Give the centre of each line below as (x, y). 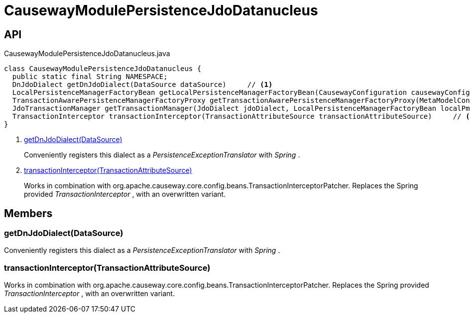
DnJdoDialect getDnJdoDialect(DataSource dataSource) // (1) (142, 85)
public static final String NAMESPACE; (90, 77)
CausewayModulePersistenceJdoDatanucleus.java (87, 54)
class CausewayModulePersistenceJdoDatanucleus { (103, 69)
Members (28, 213)
